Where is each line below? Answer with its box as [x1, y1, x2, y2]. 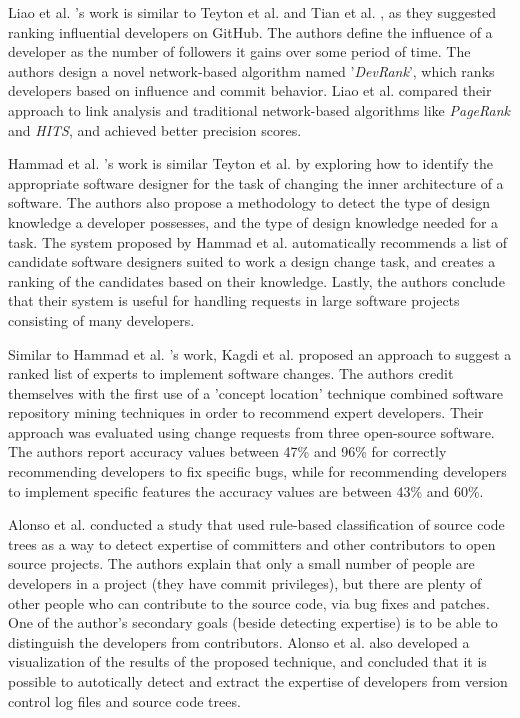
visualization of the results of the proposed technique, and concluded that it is [8, 651, 487, 672]
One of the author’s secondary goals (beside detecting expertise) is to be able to [8, 612, 498, 633]
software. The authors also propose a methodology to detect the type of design [8, 192, 490, 213]
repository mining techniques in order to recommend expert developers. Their [8, 402, 484, 423]
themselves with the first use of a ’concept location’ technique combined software [8, 382, 504, 403]
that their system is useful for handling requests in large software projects [8, 290, 460, 311]
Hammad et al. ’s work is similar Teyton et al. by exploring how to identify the [8, 153, 493, 174]
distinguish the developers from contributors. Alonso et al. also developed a [8, 631, 470, 652]
